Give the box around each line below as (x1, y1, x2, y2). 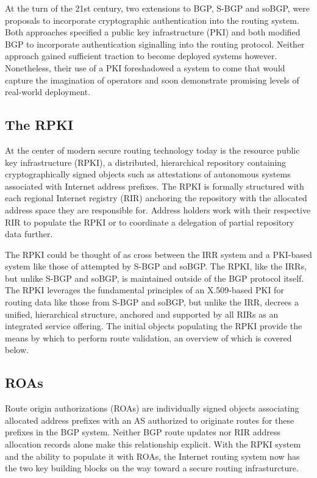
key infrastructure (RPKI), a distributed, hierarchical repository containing (5, 155, 287, 168)
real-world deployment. (5, 85, 91, 98)
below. (5, 343, 29, 356)
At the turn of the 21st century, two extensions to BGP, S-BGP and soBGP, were (5, 2, 310, 14)
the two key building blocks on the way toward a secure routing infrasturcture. (5, 462, 299, 474)
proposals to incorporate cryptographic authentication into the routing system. (5, 13, 299, 26)
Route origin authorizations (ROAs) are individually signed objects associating (5, 402, 299, 415)
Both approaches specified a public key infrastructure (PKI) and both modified (5, 26, 301, 38)
